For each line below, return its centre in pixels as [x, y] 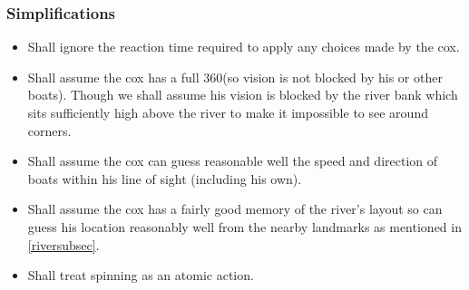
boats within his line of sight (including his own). [165, 178]
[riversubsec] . [64, 244]
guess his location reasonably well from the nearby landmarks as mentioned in [244, 226]
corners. [49, 130]
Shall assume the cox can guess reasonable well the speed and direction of [233, 161]
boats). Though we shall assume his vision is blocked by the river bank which [243, 95]
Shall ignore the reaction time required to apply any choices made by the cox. [244, 47]
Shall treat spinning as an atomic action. [141, 275]
